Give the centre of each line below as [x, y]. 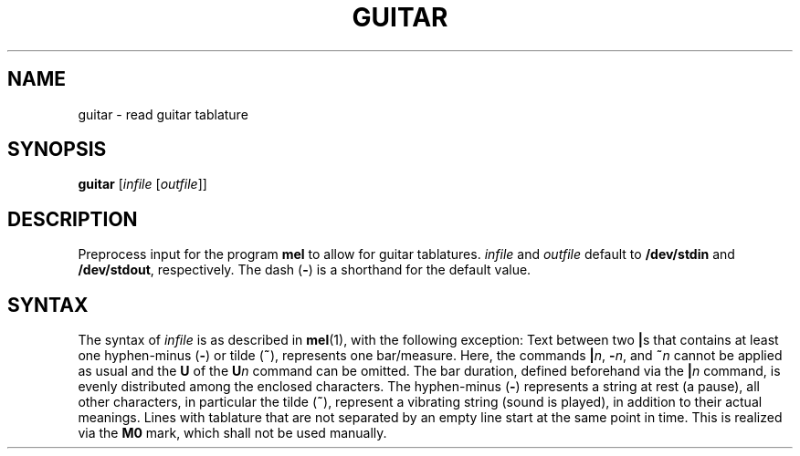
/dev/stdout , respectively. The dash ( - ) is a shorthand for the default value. [305, 270]
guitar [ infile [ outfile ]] [142, 184]
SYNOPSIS [57, 150]
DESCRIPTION [73, 219]
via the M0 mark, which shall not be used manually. [232, 433]
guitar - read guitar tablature [163, 114]
